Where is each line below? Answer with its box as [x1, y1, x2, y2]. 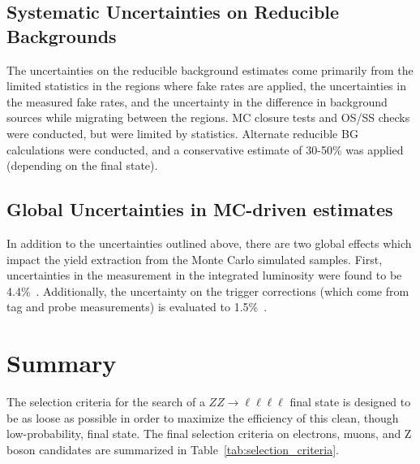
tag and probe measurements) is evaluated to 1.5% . [6, 298, 268, 315]
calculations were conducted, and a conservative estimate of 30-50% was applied [6, 141, 404, 158]
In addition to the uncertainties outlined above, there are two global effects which [6, 234, 412, 251]
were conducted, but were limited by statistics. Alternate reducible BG [6, 124, 358, 141]
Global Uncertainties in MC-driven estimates [6, 197, 393, 222]
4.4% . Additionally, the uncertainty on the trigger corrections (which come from [6, 282, 409, 299]
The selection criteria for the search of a [6, 393, 205, 410]
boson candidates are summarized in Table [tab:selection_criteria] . [6, 440, 340, 457]
